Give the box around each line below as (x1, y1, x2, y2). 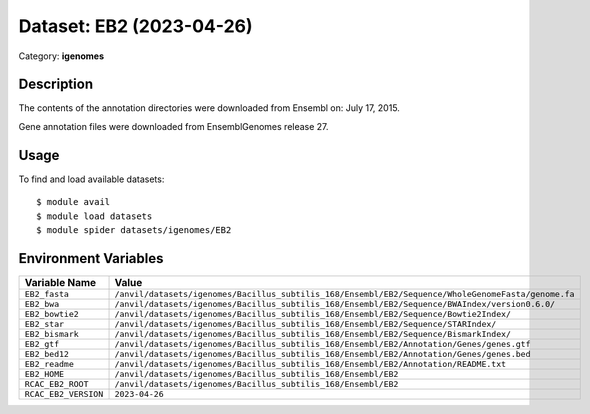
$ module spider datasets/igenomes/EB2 (36, 224, 232, 235)
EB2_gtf (24, 338, 60, 349)
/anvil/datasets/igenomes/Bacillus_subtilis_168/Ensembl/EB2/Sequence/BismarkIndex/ (114, 328, 512, 339)
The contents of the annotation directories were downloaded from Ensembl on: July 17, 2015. (18, 102, 400, 114)
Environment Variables (18, 250, 164, 267)
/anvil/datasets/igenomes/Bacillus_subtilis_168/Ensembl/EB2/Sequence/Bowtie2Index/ (114, 308, 512, 319)
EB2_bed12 (24, 348, 70, 359)
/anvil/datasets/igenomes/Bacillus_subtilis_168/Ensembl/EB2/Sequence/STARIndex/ (114, 318, 497, 329)
